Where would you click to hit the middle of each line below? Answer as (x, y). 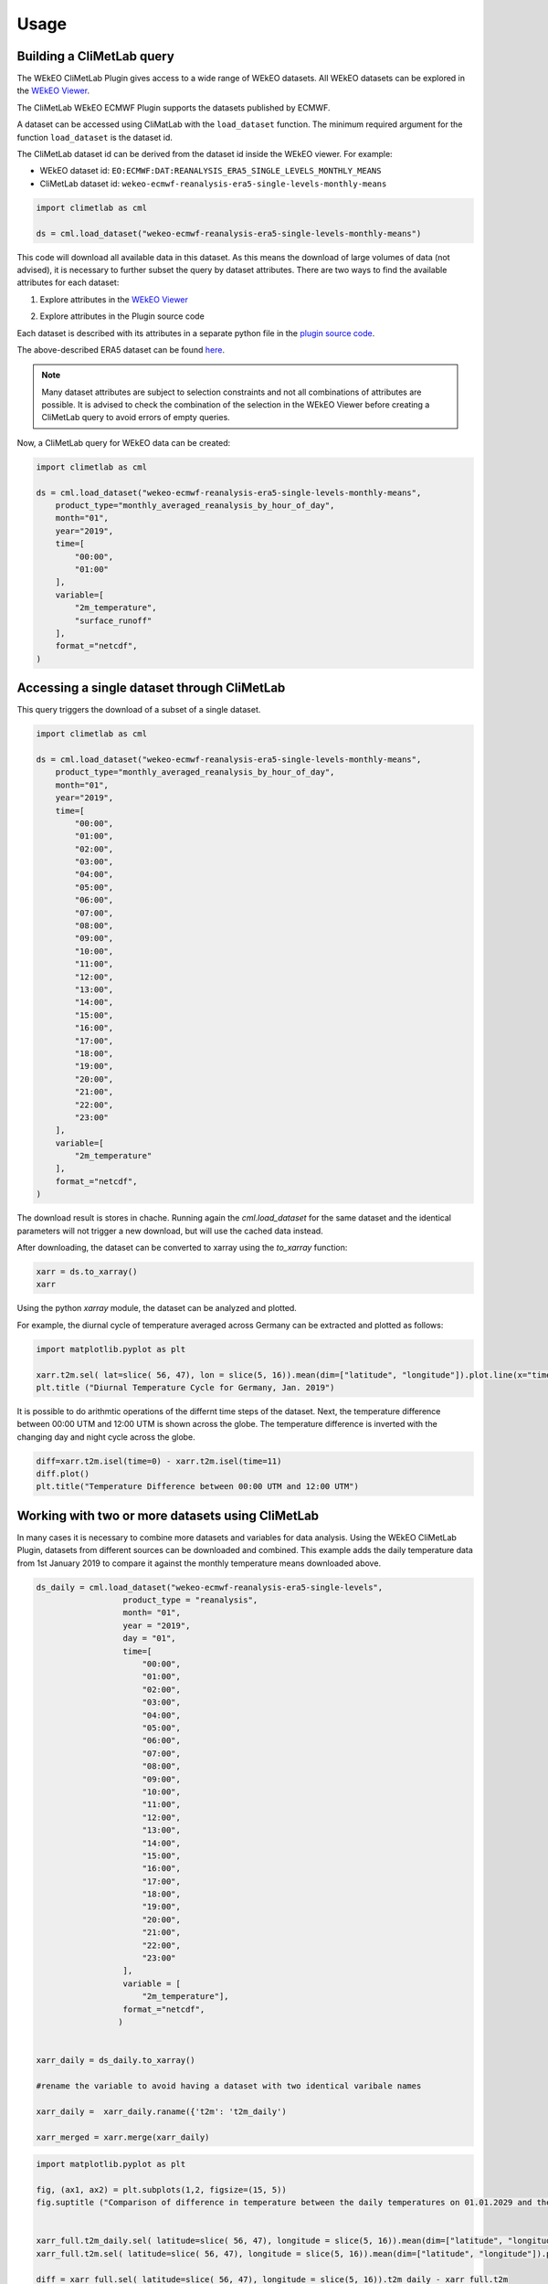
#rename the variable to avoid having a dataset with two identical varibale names (229, 2086)
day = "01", (150, 1639)
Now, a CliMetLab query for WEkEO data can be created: (124, 442)
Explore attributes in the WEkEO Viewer (114, 299)
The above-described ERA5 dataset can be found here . (121, 349)
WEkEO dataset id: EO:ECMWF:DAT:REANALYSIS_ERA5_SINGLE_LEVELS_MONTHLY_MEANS (211, 171)
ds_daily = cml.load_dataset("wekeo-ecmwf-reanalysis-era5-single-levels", (210, 1587)
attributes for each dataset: (68, 282)
